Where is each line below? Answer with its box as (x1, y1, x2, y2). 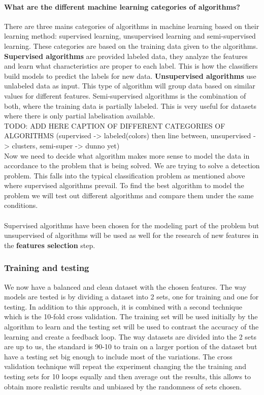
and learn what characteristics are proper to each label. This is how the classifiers (4, 60, 258, 71)
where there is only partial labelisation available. (4, 110, 155, 121)
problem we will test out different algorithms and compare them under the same (4, 190, 254, 200)
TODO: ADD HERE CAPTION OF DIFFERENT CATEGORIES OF (4, 120, 225, 131)
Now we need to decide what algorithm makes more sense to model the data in (4, 150, 250, 161)
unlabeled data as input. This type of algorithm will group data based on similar (4, 80, 255, 91)
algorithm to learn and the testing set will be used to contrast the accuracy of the (4, 321, 259, 332)
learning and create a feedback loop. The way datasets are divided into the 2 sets (4, 331, 256, 342)
